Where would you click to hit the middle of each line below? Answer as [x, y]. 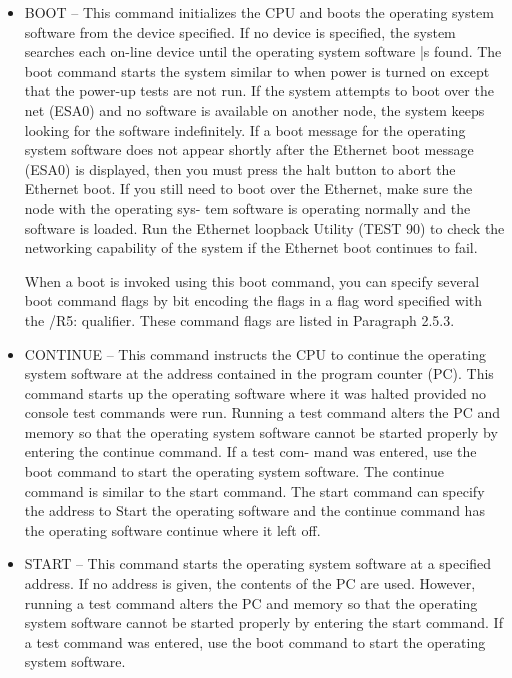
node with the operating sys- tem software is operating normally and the [247, 207]
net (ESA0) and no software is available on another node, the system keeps [254, 109]
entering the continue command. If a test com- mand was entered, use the [250, 451]
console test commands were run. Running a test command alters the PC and [262, 412]
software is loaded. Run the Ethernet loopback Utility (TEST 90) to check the [264, 227]
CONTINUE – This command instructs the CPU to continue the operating [255, 353]
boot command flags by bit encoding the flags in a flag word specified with [253, 300]
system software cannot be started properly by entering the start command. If [263, 622]
